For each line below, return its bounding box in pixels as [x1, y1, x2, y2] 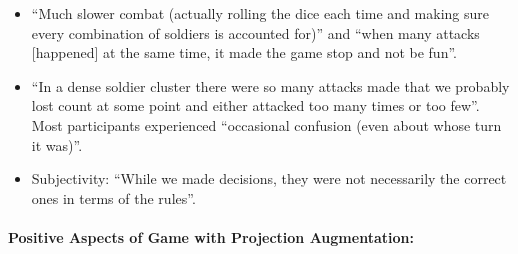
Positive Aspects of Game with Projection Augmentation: [8, 226, 414, 247]
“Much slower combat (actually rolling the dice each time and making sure [31, 3, 489, 23]
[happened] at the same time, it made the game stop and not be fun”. [31, 42, 457, 63]
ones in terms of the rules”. [31, 187, 196, 208]
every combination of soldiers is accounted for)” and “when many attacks [31, 22, 480, 43]
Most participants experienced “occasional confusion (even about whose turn [31, 114, 502, 135]
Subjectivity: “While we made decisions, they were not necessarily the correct [31, 168, 507, 189]
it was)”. [31, 134, 83, 155]
